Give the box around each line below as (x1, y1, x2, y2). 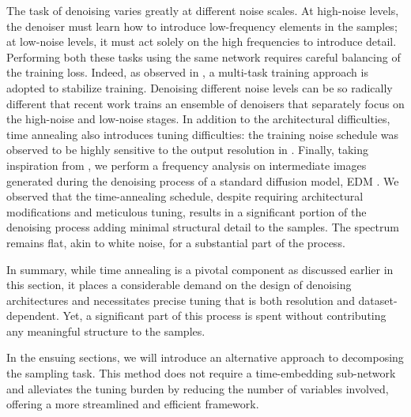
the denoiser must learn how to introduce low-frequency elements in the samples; (6, 17, 398, 34)
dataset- (358, 291, 398, 308)
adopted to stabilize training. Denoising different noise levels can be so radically (6, 79, 393, 96)
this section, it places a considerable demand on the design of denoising (6, 276, 352, 293)
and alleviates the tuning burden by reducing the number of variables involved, (6, 380, 389, 396)
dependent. (6, 307, 59, 324)
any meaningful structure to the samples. (6, 322, 205, 339)
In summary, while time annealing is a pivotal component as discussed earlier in (6, 261, 394, 277)
